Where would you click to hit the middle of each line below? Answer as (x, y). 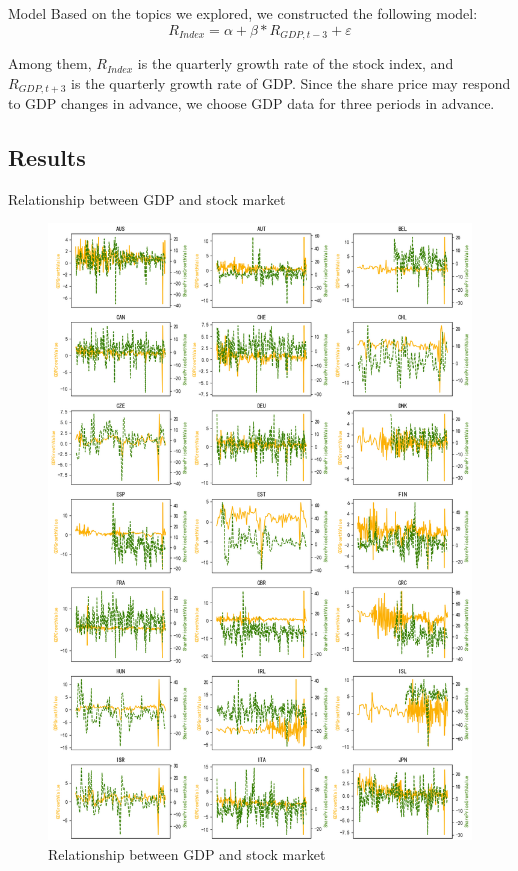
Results (47, 157)
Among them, (50, 63)
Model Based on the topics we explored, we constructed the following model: (243, 13)
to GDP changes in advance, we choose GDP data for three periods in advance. (251, 103)
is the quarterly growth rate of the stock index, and (295, 63)
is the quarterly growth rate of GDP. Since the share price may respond (291, 82)
